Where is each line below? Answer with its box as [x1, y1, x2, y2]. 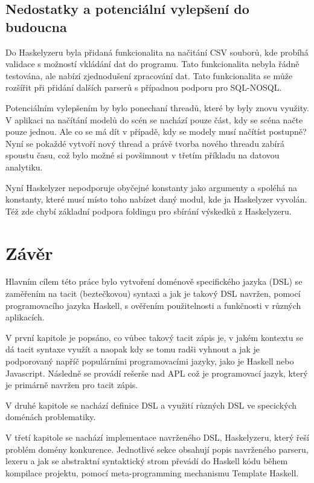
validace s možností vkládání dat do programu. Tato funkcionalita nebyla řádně [5, 57, 300, 70]
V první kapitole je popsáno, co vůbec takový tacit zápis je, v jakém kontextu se [5, 331, 303, 343]
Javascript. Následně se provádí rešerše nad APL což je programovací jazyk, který [5, 366, 308, 379]
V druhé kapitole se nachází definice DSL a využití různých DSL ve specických [5, 398, 297, 411]
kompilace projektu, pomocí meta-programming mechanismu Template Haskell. [5, 466, 299, 479]
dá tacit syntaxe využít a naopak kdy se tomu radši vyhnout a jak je [5, 343, 260, 355]
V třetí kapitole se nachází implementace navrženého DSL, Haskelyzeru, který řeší [5, 430, 309, 443]
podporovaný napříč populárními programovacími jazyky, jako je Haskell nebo [5, 355, 294, 367]
